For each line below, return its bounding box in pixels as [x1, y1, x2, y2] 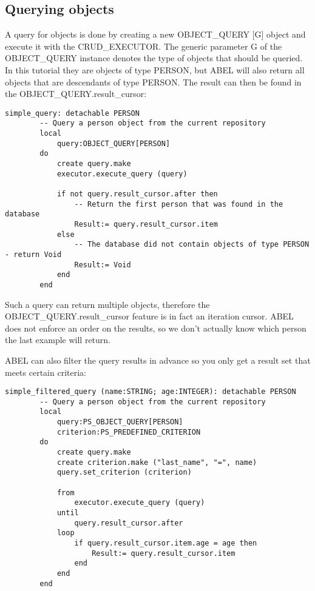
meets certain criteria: [5, 366, 86, 378]
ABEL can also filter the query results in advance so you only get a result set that [5, 353, 311, 366]
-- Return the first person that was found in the [74, 199, 283, 209]
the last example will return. [5, 333, 110, 346]
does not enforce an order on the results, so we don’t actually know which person [5, 321, 307, 334]
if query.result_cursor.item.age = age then [74, 538, 257, 547]
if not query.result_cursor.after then [56, 190, 218, 199]
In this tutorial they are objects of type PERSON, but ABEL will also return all [5, 63, 305, 76]
